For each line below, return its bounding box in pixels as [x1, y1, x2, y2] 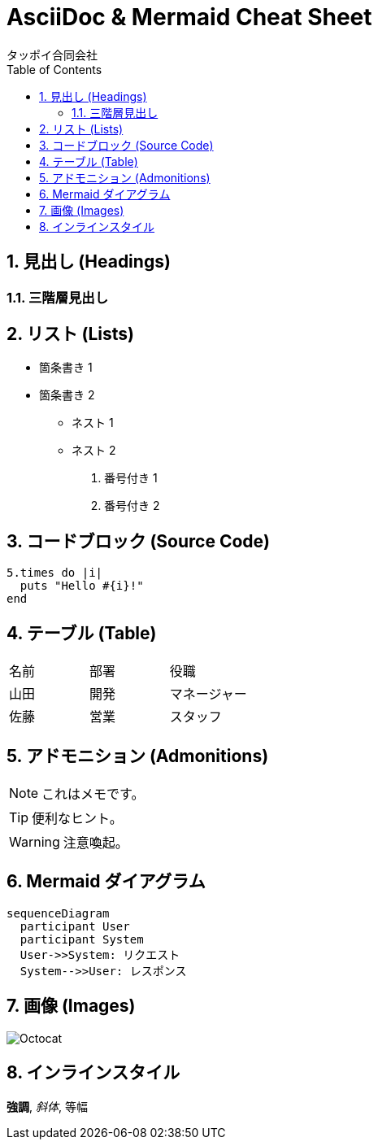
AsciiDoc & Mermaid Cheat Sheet [7, 3, 372, 31]
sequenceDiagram [7, 906, 110, 920]
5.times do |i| [7, 566, 103, 580]
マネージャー [169, 686, 247, 703]
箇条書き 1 [39, 360, 93, 375]
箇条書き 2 [39, 388, 95, 403]
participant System [20, 932, 144, 946]
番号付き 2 [104, 499, 160, 513]
